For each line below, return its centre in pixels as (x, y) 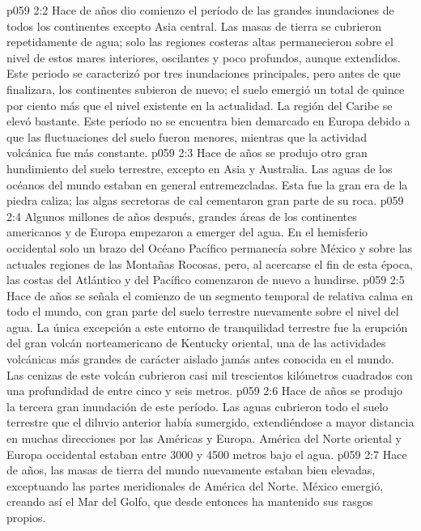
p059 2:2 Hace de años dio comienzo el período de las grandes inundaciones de (200, 10)
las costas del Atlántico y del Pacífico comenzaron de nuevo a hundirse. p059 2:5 (206, 280)
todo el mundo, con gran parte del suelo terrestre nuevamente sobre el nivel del (203, 311)
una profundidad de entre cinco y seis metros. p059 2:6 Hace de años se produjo (204, 391)
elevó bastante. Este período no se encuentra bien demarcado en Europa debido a (208, 121)
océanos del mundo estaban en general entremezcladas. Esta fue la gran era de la (207, 184)
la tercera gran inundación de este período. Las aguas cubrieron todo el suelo (198, 406)
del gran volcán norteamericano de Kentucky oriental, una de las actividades (196, 343)
